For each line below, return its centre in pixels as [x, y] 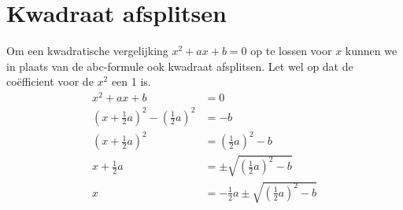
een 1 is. [131, 81]
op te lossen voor [291, 51]
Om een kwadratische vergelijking [87, 51]
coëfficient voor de [50, 81]
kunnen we [371, 51]
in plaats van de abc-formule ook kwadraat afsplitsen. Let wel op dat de [180, 66]
